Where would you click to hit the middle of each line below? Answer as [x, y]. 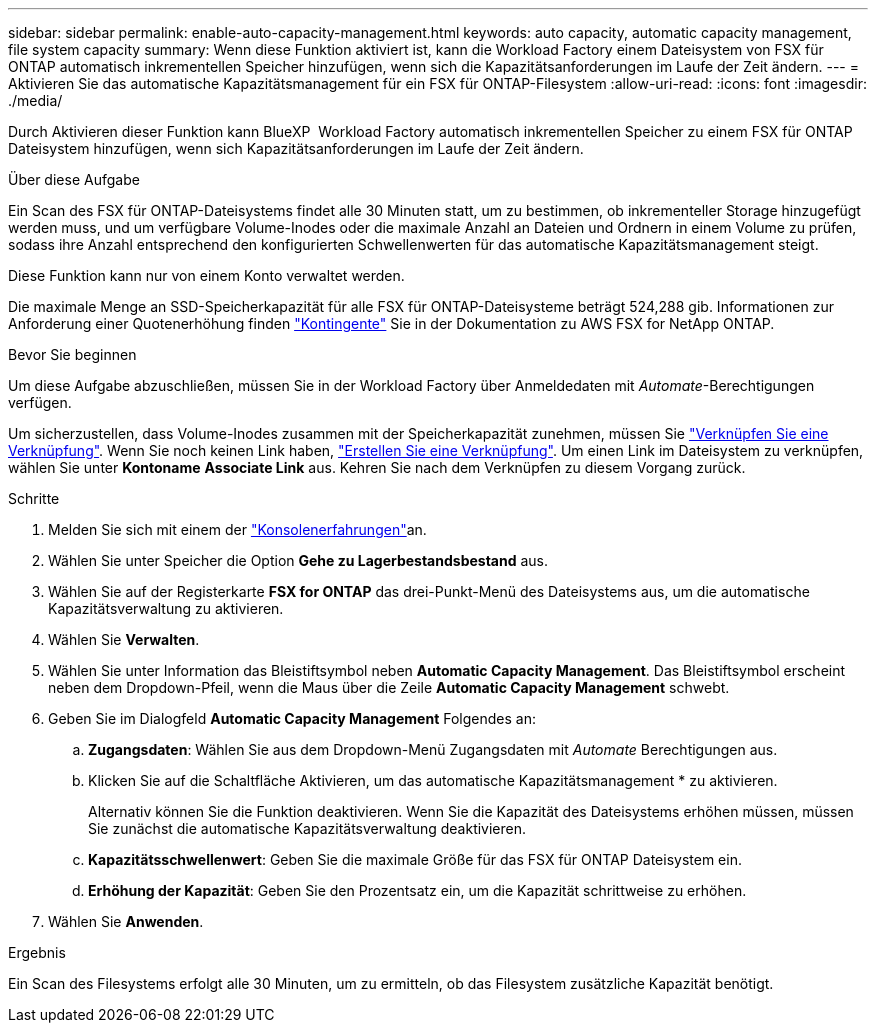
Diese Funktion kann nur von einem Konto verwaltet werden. [206, 275]
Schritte [34, 498]
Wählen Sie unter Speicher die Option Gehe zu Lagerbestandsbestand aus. [298, 560]
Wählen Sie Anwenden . [126, 921]
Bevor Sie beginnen [72, 354]
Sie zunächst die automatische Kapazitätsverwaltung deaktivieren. [307, 828]
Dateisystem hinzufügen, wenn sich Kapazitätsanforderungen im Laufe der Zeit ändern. [296, 148]
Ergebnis [37, 952]
